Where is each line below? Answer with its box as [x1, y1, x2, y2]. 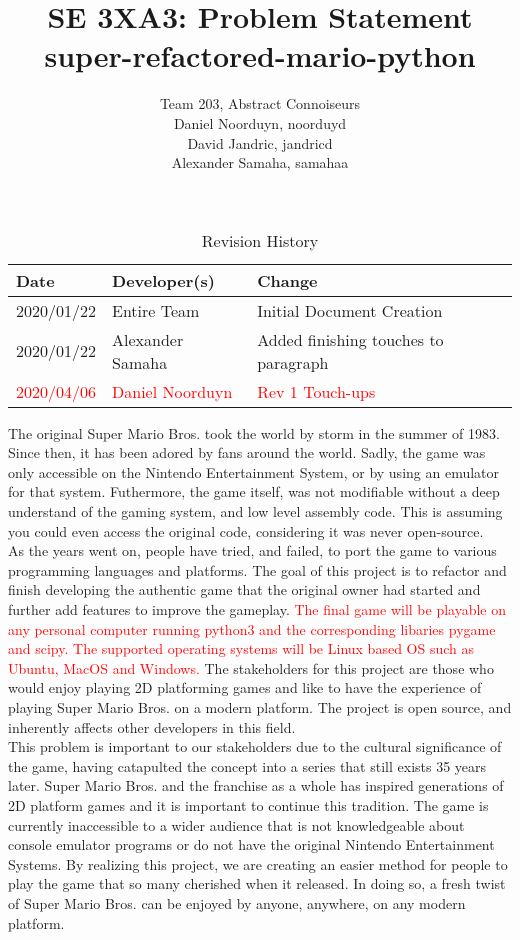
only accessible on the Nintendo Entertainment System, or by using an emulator [8, 461, 500, 482]
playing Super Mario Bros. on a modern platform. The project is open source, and [8, 697, 512, 717]
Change [257, 268, 318, 292]
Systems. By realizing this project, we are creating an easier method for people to [8, 853, 508, 874]
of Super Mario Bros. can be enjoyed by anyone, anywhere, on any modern [8, 892, 466, 913]
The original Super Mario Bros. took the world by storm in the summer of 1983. [8, 422, 500, 443]
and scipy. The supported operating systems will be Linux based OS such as [8, 638, 475, 659]
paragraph [257, 350, 329, 374]
